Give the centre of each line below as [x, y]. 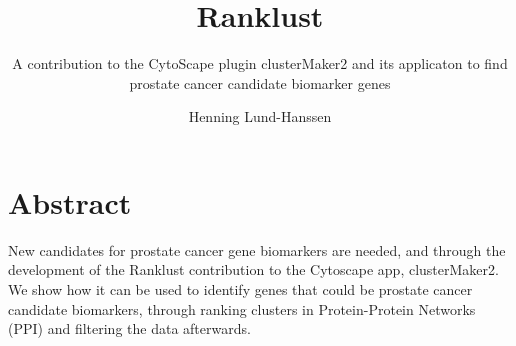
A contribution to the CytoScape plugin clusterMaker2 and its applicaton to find [260, 63]
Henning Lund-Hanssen [260, 116]
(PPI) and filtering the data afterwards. [129, 328]
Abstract [70, 201]
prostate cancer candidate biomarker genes [260, 82]
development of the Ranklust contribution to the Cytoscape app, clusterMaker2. [253, 269]
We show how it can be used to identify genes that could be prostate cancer [240, 289]
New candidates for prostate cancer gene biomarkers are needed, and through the [257, 249]
